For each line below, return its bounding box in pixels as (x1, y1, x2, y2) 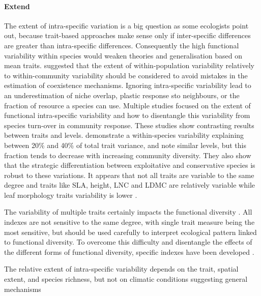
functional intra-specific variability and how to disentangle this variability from (4, 110, 250, 121)
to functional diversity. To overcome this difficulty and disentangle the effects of (4, 236, 252, 247)
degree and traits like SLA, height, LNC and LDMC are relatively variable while (4, 180, 255, 190)
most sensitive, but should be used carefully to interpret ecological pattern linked (4, 226, 257, 237)
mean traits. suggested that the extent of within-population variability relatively (4, 60, 254, 71)
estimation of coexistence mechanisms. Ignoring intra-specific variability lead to (4, 80, 251, 91)
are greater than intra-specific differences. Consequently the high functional (4, 40, 239, 50)
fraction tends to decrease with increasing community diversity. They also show (4, 150, 251, 160)
